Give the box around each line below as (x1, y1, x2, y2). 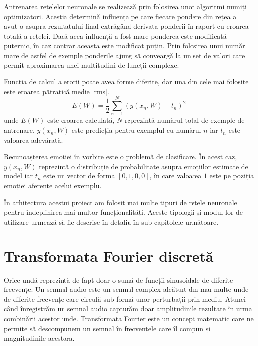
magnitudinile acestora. (4, 333, 75, 343)
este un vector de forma (43, 171, 115, 181)
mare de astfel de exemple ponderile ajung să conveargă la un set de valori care (4, 50, 245, 60)
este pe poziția (209, 171, 254, 181)
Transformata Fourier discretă (4, 245, 214, 266)
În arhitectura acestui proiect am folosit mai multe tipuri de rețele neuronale (4, 197, 237, 207)
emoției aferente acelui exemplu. (4, 180, 102, 191)
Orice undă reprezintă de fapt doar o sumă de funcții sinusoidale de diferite (4, 274, 233, 285)
